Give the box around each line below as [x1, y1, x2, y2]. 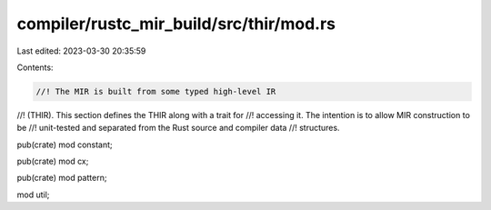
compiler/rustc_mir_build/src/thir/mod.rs [16, 14, 336, 34]
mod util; [16, 189, 50, 200]
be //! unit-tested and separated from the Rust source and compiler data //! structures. [16, 123, 340, 134]
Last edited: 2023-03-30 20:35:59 [16, 45, 146, 56]
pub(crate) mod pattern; [16, 173, 107, 184]
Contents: [16, 62, 54, 73]
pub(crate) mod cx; [16, 155, 89, 167]
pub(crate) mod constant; [16, 139, 113, 150]
